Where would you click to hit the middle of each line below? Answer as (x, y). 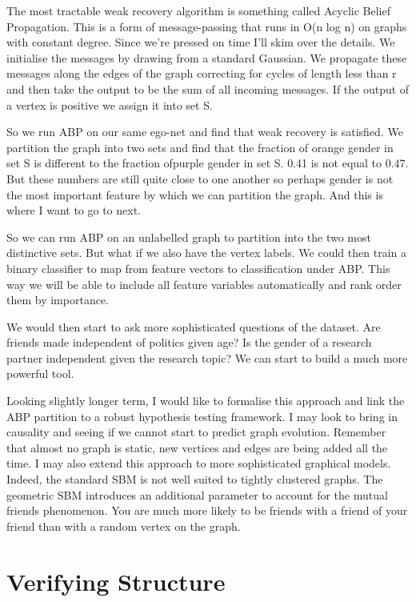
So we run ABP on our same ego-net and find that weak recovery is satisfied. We (205, 132)
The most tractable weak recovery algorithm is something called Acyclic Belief (199, 10)
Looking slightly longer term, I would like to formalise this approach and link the (206, 401)
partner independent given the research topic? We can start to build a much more (207, 357)
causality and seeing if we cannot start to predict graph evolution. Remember (196, 432)
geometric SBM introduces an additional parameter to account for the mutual (197, 494)
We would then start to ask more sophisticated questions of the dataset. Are (194, 326)
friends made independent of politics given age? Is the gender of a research (189, 342)
